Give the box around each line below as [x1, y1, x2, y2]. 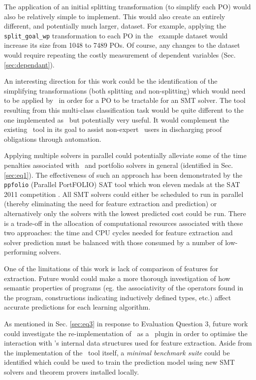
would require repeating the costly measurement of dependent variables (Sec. [4, 50, 236, 60]
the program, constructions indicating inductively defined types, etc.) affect [4, 292, 231, 302]
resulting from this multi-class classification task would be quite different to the [4, 105, 244, 115]
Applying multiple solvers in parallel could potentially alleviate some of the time [4, 150, 247, 160]
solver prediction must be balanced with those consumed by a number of [4, 237, 223, 247]
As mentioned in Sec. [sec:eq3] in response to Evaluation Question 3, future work [4, 318, 248, 328]
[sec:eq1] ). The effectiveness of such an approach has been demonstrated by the [4, 169, 243, 180]
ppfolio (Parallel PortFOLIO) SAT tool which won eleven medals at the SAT [4, 179, 240, 190]
